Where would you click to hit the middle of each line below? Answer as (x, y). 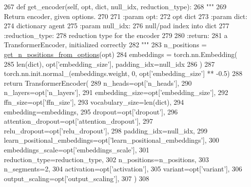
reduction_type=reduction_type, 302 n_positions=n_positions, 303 (106, 159)
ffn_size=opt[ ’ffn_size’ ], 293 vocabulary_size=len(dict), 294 (94, 102)
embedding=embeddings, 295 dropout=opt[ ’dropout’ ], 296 (91, 111)
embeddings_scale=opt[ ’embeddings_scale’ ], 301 (77, 149)
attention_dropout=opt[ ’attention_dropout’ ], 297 (78, 121)
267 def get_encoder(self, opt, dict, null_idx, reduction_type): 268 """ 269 (115, 6)
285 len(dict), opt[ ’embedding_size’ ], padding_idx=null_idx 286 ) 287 (109, 64)
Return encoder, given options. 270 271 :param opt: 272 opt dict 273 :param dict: (126, 16)
